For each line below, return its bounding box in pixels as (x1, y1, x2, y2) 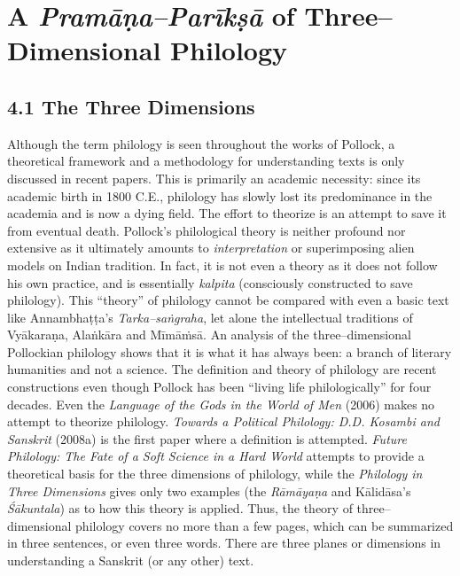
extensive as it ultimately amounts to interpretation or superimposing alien (7, 238, 415, 257)
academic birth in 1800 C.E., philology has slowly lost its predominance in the (7, 186, 433, 205)
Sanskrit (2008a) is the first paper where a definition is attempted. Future (7, 429, 407, 448)
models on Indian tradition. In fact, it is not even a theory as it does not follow (7, 255, 438, 274)
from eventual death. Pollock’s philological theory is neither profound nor (7, 221, 406, 239)
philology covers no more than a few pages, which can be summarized (75, 516, 454, 534)
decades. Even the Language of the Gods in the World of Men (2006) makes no (7, 394, 435, 413)
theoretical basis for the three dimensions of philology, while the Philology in (7, 464, 423, 483)
